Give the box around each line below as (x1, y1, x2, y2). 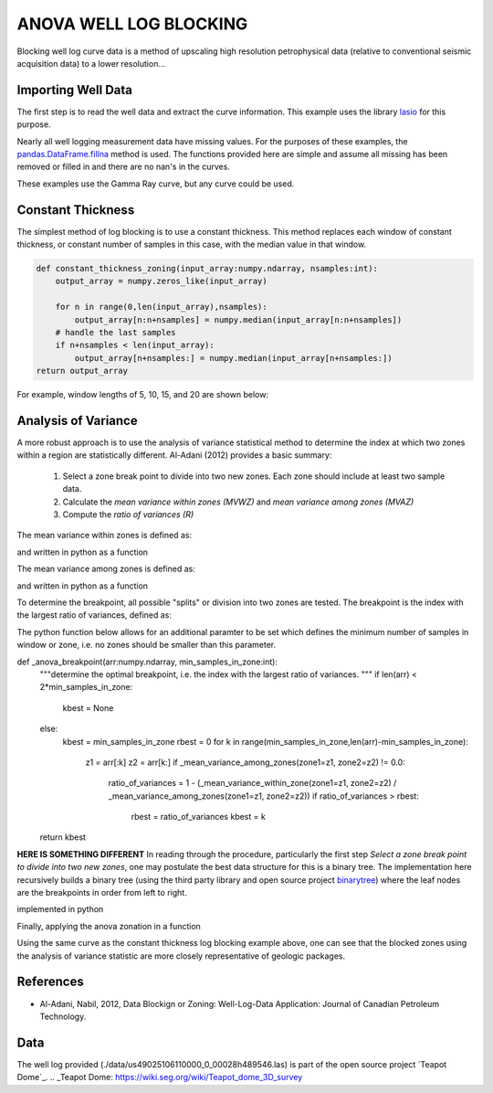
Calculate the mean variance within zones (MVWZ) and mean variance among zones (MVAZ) (62, 496, 414, 507)
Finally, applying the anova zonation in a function (16, 920, 201, 931)
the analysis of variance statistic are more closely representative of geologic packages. (16, 950, 346, 961)
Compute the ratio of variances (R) (62, 509, 194, 520)
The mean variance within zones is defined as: (16, 530, 192, 541)
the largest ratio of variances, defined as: (16, 610, 173, 621)
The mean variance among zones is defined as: (16, 563, 195, 575)
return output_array (36, 366, 128, 377)
